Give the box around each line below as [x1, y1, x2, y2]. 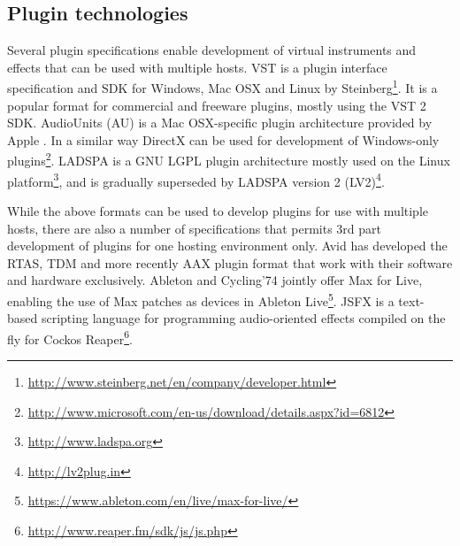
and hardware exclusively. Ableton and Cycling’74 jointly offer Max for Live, [7, 271, 423, 289]
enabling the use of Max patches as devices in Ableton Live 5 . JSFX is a [7, 288, 395, 310]
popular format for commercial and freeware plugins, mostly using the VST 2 [7, 96, 426, 114]
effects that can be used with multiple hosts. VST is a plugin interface [7, 58, 387, 76]
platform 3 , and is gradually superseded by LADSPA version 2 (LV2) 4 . [7, 169, 385, 190]
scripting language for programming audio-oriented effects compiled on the [41, 309, 446, 327]
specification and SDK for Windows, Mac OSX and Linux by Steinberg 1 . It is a [7, 76, 438, 97]
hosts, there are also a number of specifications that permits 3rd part [7, 219, 382, 237]
